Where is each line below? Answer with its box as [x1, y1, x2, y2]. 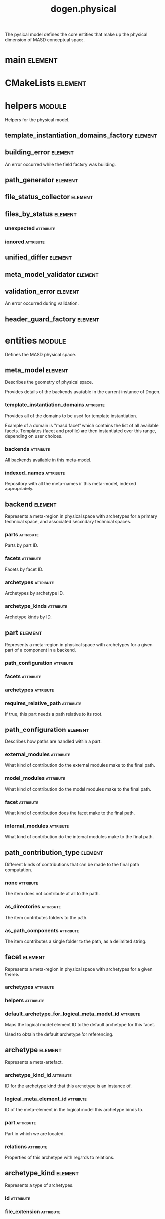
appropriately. [5, 486, 34, 492]
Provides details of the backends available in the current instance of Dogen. [5, 389, 161, 395]
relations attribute [5, 1143, 48, 1150]
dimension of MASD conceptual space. [5, 37, 85, 43]
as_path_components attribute [5, 927, 79, 934]
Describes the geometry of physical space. [5, 379, 93, 385]
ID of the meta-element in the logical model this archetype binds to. [5, 1107, 144, 1113]
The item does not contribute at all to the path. [5, 891, 100, 897]
